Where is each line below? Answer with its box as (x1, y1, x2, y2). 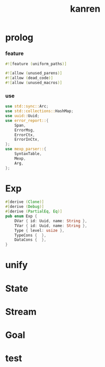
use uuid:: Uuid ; (5, 113, 40, 119)
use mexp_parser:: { (5, 146, 47, 152)
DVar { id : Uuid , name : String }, (14, 218, 87, 223)
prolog (5, 32, 33, 43)
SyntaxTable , (14, 151, 42, 156)
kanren (70, 3, 100, 15)
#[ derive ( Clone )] (5, 199, 44, 204)
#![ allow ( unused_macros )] (5, 80, 62, 86)
